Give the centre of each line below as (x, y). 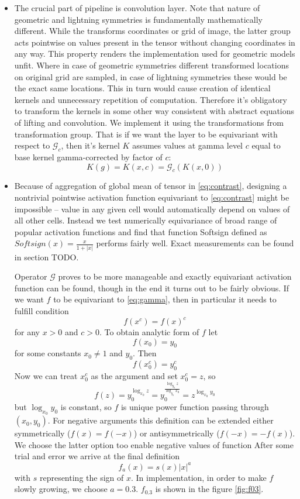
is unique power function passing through (195, 407)
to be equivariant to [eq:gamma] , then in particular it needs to (165, 299)
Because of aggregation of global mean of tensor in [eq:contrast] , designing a (151, 186)
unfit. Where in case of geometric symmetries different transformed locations (151, 65)
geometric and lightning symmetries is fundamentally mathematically (138, 19)
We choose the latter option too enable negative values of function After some (154, 444)
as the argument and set (134, 376)
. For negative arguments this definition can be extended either (161, 420)
